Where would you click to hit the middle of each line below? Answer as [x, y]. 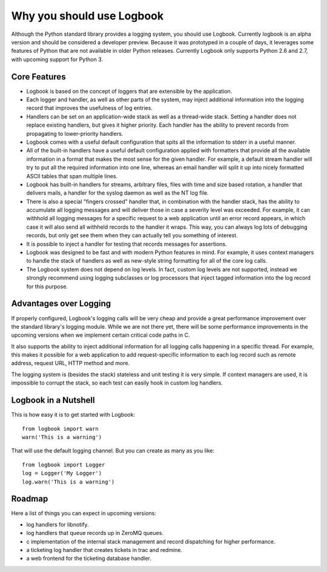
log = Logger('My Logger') [62, 473]
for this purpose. [47, 286]
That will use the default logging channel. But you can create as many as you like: [113, 451]
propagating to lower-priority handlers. [75, 133]
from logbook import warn [61, 429]
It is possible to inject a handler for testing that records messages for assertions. [127, 244]
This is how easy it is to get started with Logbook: [73, 415]
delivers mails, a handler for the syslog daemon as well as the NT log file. [117, 193]
